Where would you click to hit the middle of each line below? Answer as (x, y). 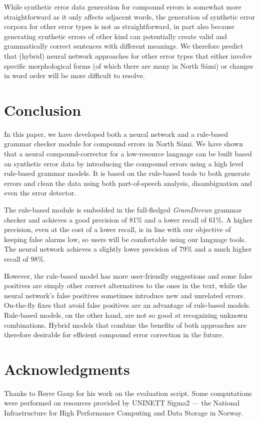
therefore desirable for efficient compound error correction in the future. (114, 335)
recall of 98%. (25, 259)
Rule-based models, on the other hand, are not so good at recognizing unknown (126, 314)
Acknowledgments (67, 369)
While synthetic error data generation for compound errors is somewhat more (123, 7)
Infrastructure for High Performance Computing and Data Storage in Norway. (123, 413)
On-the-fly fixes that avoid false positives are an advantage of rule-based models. (127, 305)
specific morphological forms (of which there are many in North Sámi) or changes (129, 65)
